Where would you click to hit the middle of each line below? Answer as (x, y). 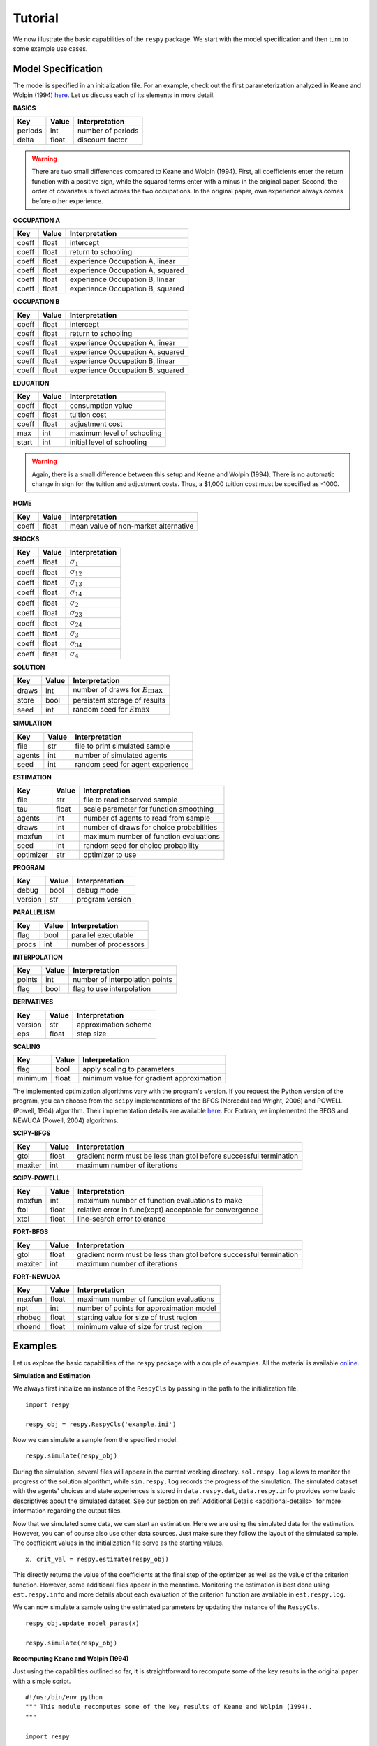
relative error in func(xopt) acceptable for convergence (168, 1210)
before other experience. (68, 201)
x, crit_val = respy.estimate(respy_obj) (97, 1559)
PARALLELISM (34, 912)
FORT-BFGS (31, 1232)
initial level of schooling (109, 442)
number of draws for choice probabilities (150, 827)
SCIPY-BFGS (32, 1133)
